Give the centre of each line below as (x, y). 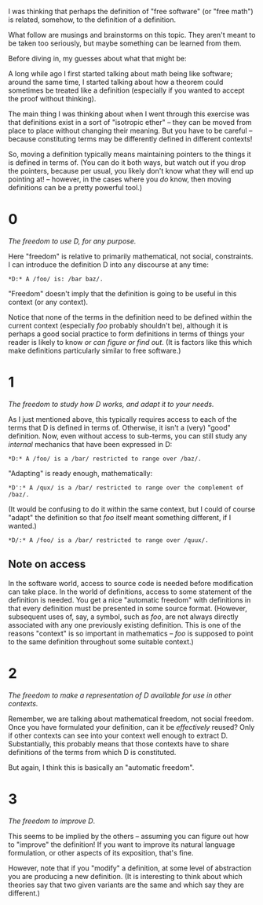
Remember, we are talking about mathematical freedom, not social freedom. (131, 719)
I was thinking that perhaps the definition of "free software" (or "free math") (131, 11)
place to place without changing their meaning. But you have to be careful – (130, 130)
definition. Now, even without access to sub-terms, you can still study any (128, 436)
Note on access (47, 564)
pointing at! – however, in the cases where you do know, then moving (120, 179)
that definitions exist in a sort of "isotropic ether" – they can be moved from (130, 122)
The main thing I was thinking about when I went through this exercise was (129, 114)
